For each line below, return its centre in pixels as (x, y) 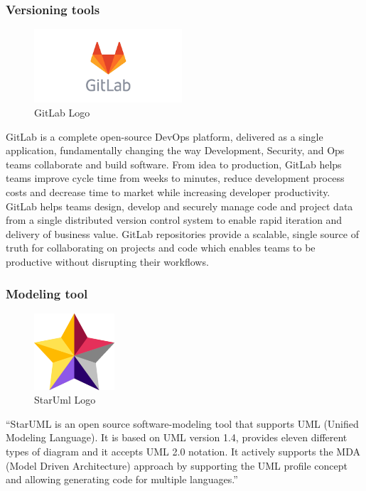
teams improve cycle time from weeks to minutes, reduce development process (175, 178)
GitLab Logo (62, 113)
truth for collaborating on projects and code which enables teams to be (161, 248)
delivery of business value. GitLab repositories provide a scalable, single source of (182, 233)
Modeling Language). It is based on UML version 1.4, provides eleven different (177, 437)
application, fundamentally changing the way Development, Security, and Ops (175, 150)
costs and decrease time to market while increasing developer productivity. (168, 192)
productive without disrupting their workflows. (107, 262)
